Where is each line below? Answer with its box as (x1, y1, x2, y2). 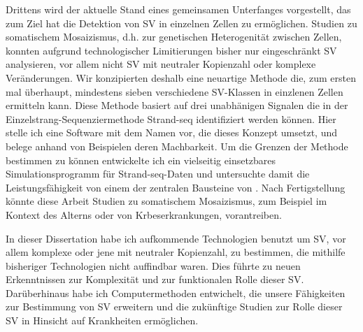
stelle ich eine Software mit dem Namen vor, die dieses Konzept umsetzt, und (6, 125, 337, 140)
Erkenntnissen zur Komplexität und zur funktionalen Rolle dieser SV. (6, 272, 304, 287)
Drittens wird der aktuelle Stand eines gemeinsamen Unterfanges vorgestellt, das (6, 2, 351, 16)
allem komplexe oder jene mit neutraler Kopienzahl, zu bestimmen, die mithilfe (6, 245, 346, 259)
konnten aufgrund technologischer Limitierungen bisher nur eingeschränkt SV (6, 43, 337, 57)
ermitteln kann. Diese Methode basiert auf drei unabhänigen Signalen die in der (6, 98, 348, 113)
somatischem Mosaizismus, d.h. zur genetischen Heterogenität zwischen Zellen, (6, 29, 342, 44)
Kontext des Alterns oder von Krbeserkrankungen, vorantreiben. (6, 207, 282, 222)
